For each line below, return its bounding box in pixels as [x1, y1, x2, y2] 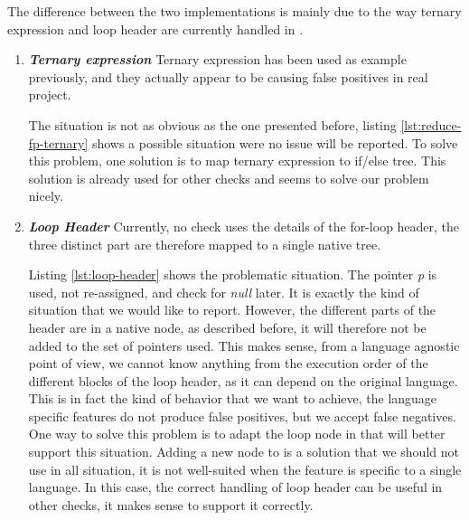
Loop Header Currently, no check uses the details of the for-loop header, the [28, 216, 460, 235]
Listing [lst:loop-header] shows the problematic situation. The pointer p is [28, 265, 437, 284]
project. [28, 85, 71, 104]
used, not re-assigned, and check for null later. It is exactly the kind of [28, 282, 419, 301]
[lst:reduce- [400, 115, 462, 134]
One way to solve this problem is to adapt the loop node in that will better [28, 424, 446, 443]
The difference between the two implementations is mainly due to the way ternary [7, 2, 462, 20]
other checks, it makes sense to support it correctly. [28, 495, 314, 514]
